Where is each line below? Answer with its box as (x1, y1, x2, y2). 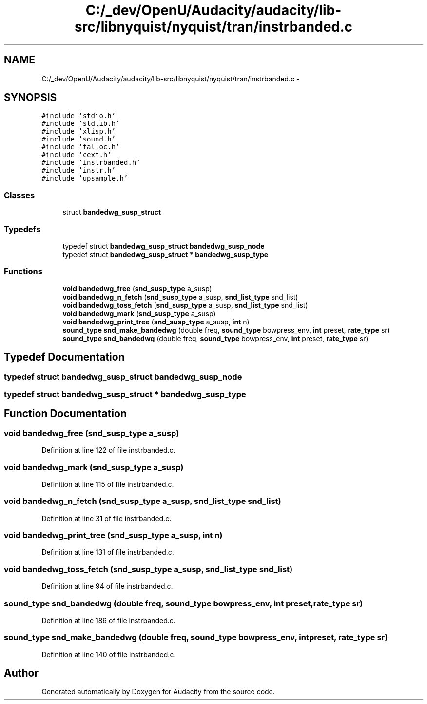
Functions (4, 266, 42, 277)
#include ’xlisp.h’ (41, 127, 116, 136)
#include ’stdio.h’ (41, 112, 116, 120)
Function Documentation (4, 407, 127, 420)
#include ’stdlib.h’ (41, 120, 120, 128)
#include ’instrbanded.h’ (41, 159, 140, 167)
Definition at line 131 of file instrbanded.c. (41, 548, 174, 557)
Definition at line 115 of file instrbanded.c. (41, 480, 174, 488)
